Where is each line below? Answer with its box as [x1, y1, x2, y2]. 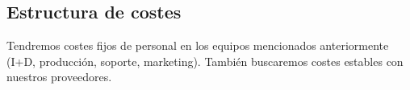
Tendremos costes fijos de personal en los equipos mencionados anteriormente [6, 37, 389, 54]
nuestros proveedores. [6, 68, 112, 85]
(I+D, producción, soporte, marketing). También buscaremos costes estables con [6, 52, 404, 69]
